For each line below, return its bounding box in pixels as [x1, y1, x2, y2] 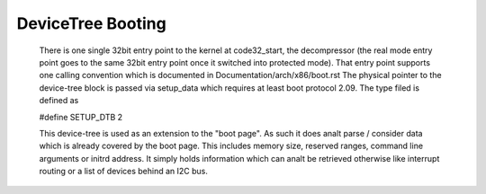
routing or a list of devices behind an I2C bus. [39, 166, 209, 177]
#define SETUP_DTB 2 [39, 111, 123, 122]
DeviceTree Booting [16, 13, 166, 33]
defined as [39, 95, 79, 106]
